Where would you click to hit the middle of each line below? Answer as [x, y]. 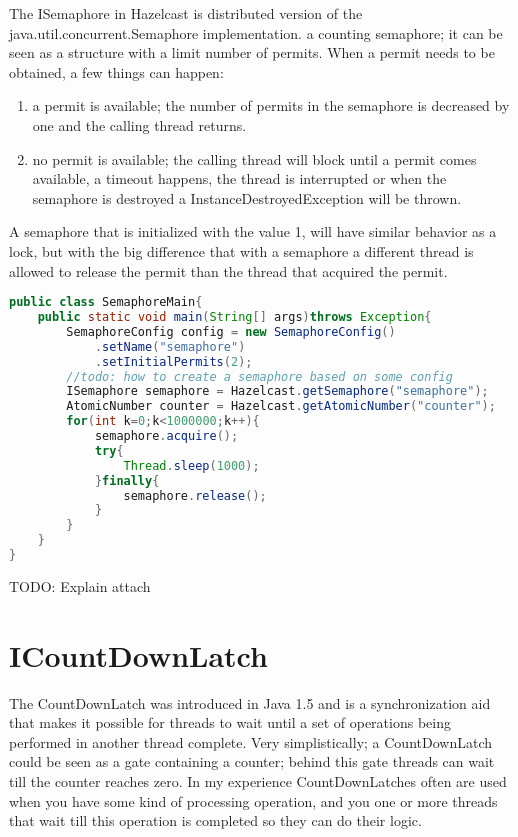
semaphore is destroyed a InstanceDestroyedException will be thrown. [247, 197]
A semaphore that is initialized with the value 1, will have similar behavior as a [253, 231]
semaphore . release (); [195, 495]
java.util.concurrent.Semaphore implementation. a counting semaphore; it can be [256, 32]
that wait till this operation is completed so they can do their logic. [215, 820]
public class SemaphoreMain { [106, 302]
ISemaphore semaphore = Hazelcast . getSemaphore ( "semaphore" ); [277, 391]
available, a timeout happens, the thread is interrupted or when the [239, 178]
